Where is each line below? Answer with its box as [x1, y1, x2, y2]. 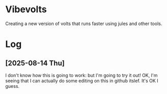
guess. [5, 83, 19, 89]
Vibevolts [5, 4, 47, 15]
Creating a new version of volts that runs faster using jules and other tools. [5, 20, 162, 27]
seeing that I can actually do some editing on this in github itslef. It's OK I [5, 78, 158, 84]
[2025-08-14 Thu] [5, 59, 65, 67]
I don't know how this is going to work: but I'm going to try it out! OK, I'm [5, 72, 158, 78]
